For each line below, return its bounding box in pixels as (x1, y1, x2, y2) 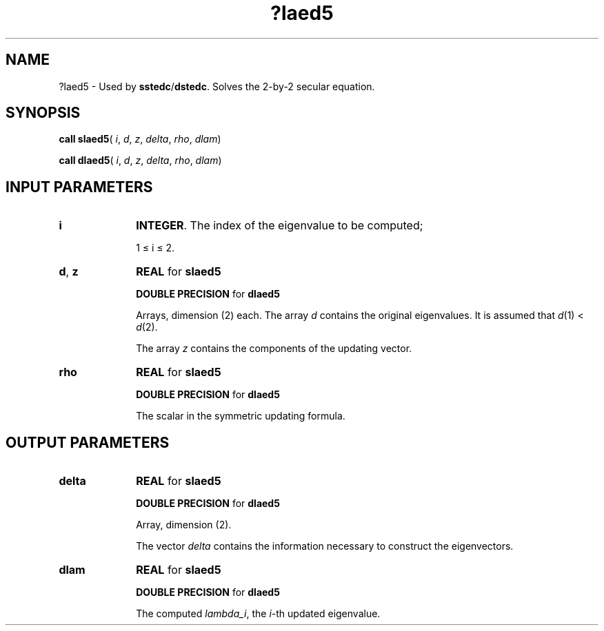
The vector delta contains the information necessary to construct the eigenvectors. (136, 540, 514, 552)
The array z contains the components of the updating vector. (136, 342, 412, 355)
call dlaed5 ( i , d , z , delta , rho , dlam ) (59, 154, 222, 167)
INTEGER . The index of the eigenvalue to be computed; (136, 218, 423, 233)
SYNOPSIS (6, 104, 81, 122)
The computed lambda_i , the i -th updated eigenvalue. (136, 608, 381, 620)
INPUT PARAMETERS (6, 178, 153, 196)
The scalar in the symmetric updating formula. (136, 410, 345, 422)
